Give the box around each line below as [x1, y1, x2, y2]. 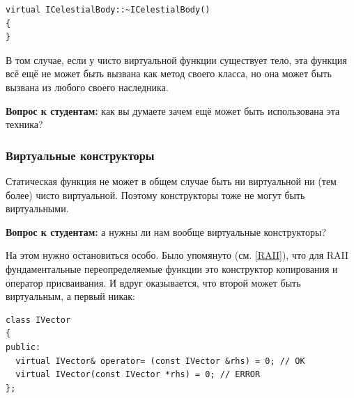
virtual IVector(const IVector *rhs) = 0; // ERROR [15, 369, 261, 380]
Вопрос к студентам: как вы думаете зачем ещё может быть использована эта [6, 103, 340, 118]
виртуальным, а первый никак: [6, 289, 135, 303]
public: [6, 342, 41, 352]
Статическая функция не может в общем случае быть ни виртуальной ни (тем [6, 173, 337, 188]
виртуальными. [6, 201, 69, 216]
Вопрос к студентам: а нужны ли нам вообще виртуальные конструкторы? [6, 224, 326, 239]
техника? [6, 117, 43, 132]
